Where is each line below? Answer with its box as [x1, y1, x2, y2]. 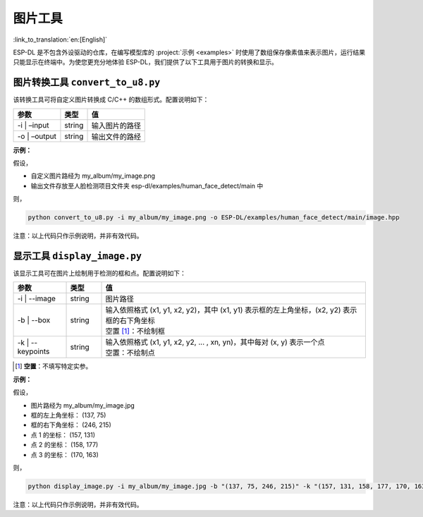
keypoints [17, 346, 50, 356]
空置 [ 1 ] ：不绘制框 [105, 327, 166, 336]
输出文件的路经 [91, 131, 141, 141]
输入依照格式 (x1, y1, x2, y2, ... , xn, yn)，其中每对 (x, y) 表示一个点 [105, 337, 325, 347]
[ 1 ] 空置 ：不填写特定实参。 [15, 362, 92, 370]
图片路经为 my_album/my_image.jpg [30, 401, 135, 409]
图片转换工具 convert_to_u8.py [13, 76, 161, 88]
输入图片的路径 [91, 121, 141, 130]
